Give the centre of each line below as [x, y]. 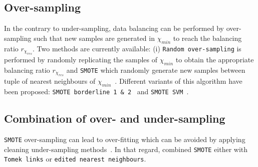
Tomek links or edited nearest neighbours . [75, 159]
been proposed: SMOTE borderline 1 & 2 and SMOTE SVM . [96, 91]
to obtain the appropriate [215, 59]
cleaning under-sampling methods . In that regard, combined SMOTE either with [126, 149]
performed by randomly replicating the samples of [81, 59]
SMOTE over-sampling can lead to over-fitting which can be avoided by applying [125, 139]
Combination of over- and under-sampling [115, 118]
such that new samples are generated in [94, 38]
